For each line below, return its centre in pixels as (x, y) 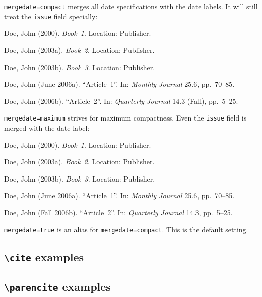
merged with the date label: (47, 127)
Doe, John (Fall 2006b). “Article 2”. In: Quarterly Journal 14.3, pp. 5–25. (118, 212)
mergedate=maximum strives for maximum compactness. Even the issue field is (125, 118)
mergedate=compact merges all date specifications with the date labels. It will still (131, 6)
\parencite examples (57, 286)
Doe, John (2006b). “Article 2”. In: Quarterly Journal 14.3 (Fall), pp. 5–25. (121, 101)
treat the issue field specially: (51, 16)
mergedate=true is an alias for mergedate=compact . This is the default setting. (126, 229)
